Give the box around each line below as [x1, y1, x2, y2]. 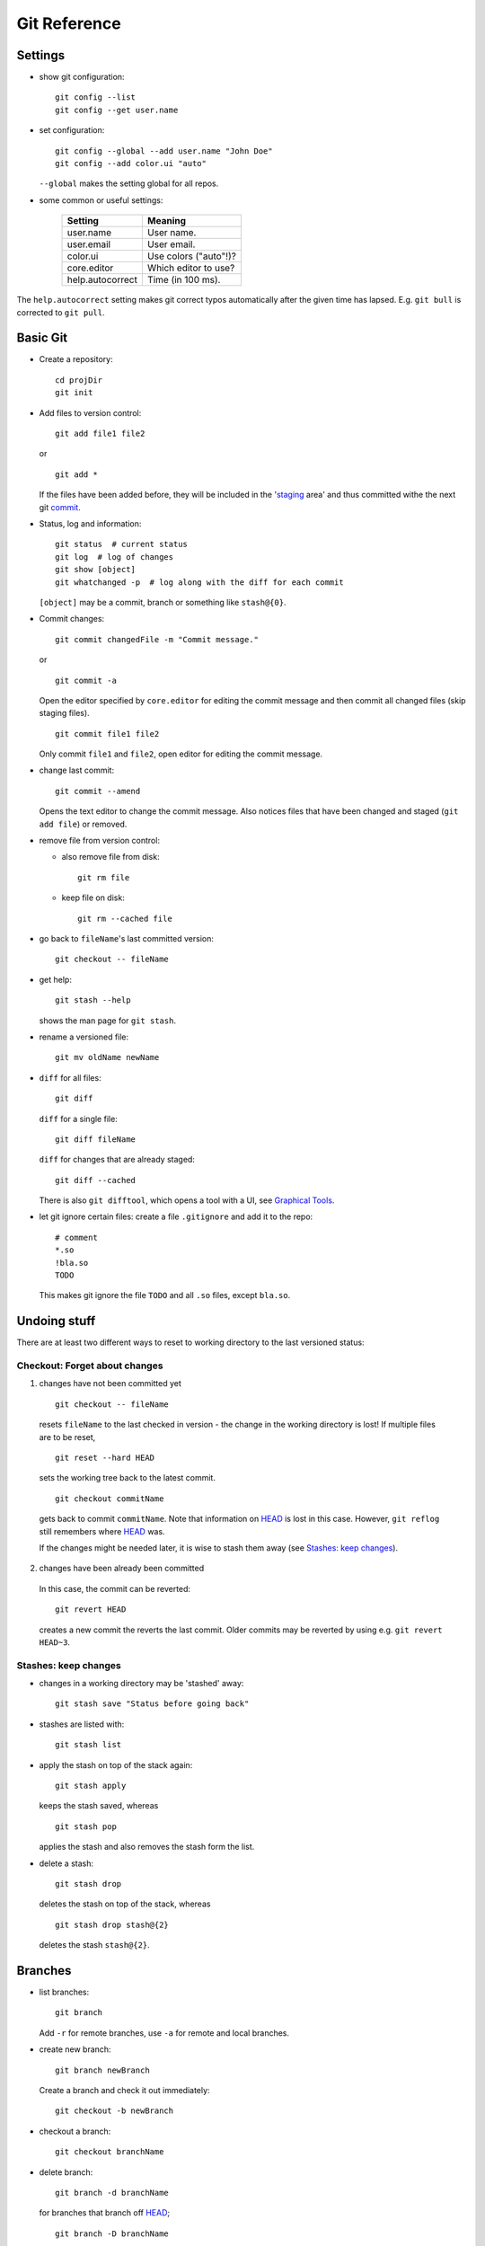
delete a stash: [39, 1858, 94, 1869]
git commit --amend [55, 786, 141, 796]
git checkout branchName [55, 2147, 164, 2157]
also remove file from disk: [61, 852, 161, 862]
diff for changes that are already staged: [39, 1154, 195, 1165]
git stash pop [55, 1821, 117, 1832]
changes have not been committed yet [39, 1378, 181, 1389]
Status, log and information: [39, 518, 142, 529]
